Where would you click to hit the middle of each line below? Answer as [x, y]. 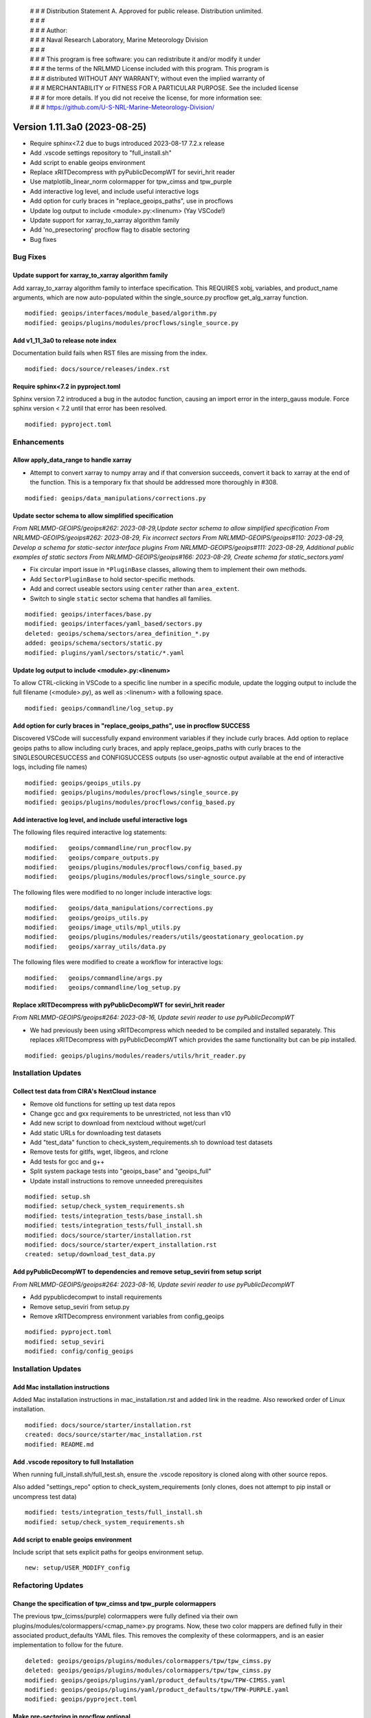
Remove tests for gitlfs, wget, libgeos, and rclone [99, 1152]
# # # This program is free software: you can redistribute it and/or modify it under [145, 59]
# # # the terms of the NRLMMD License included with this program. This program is [149, 69]
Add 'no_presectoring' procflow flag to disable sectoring [110, 230]
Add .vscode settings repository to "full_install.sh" [101, 153]
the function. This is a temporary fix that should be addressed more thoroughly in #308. [154, 482]
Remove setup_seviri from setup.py [80, 1306]
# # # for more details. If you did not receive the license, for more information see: [146, 98]
